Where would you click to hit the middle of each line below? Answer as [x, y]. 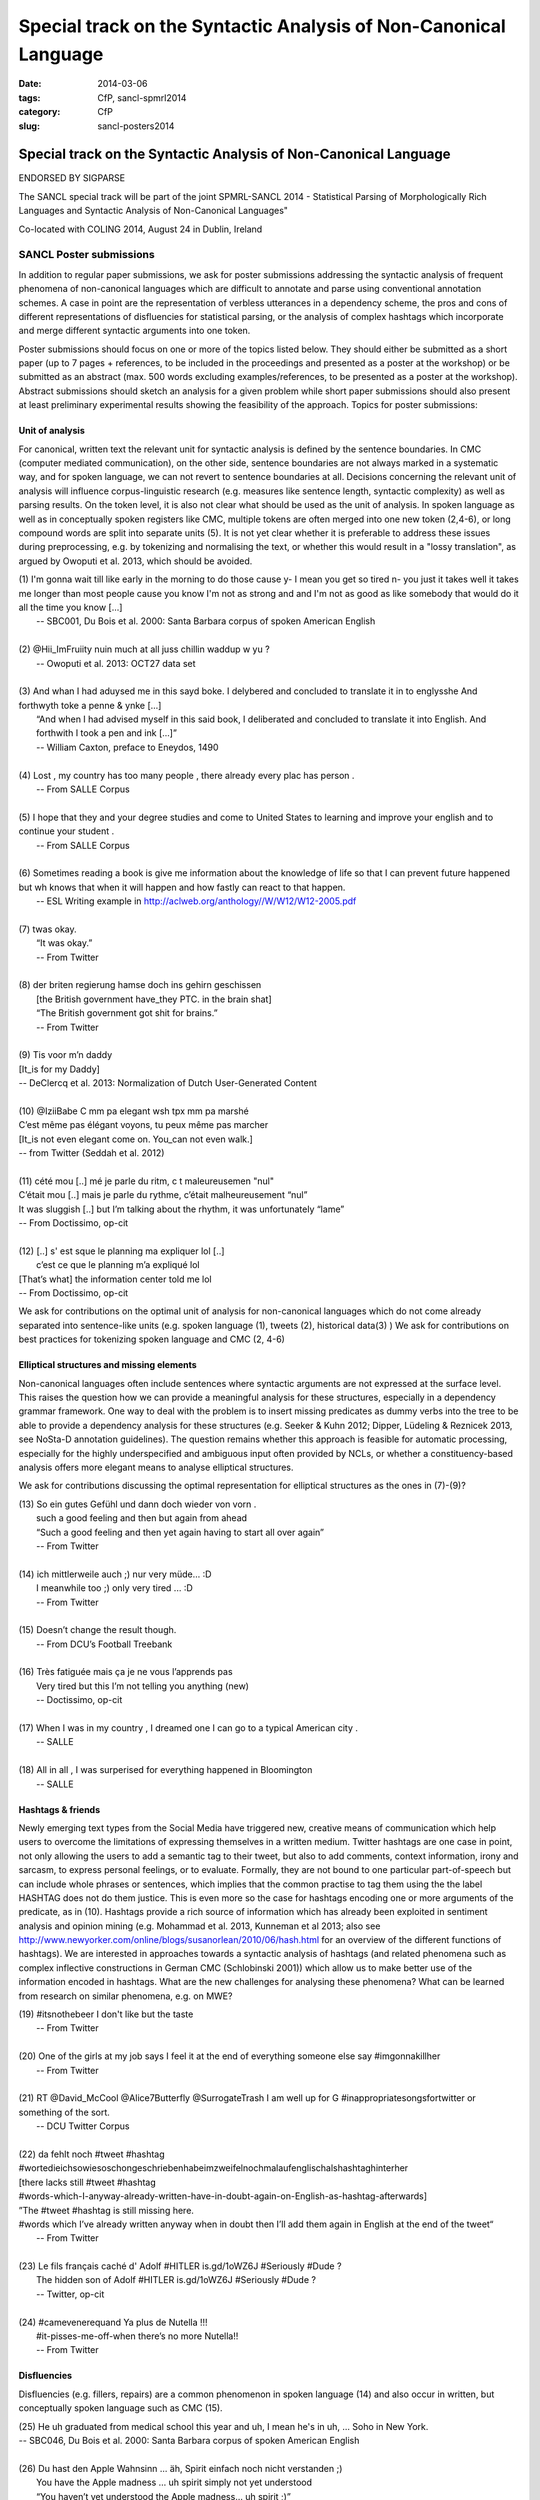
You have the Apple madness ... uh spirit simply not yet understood [174, 2482]
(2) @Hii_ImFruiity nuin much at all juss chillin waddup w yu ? [144, 649]
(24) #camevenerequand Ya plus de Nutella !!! [113, 2322]
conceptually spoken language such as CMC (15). [121, 2408]
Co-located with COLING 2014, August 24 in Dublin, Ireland [140, 229]
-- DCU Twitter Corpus [83, 2126]
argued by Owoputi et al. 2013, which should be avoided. [135, 561]
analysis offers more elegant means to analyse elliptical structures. [156, 1467]
